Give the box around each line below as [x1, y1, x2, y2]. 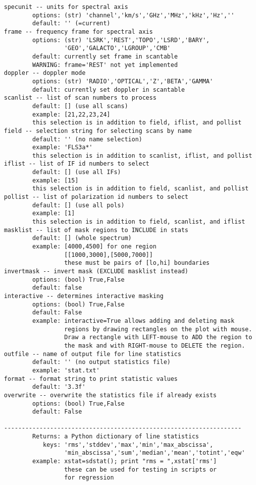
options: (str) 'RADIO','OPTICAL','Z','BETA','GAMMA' [32, 77, 213, 85]
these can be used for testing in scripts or [64, 466, 217, 473]
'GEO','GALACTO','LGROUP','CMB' [64, 45, 171, 52]
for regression [64, 474, 114, 482]
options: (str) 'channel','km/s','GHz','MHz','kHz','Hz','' [32, 11, 235, 19]
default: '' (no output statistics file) [32, 359, 171, 366]
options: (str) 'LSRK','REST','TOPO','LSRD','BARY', [32, 36, 210, 44]
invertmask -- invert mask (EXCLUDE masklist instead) [4, 268, 189, 275]
